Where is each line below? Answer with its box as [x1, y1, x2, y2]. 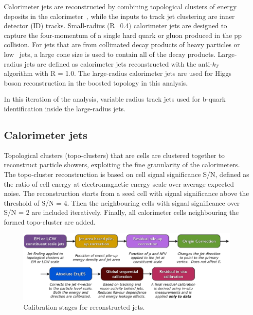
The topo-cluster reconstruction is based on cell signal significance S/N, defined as [4, 169, 249, 179]
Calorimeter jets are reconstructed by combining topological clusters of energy [4, 1, 237, 11]
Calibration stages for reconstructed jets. [23, 301, 145, 312]
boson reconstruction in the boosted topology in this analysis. [4, 77, 188, 87]
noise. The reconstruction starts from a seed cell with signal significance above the [4, 188, 249, 198]
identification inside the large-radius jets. [4, 103, 126, 113]
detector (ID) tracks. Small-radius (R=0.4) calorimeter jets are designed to [4, 20, 227, 31]
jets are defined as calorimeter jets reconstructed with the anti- [24, 58, 212, 69]
